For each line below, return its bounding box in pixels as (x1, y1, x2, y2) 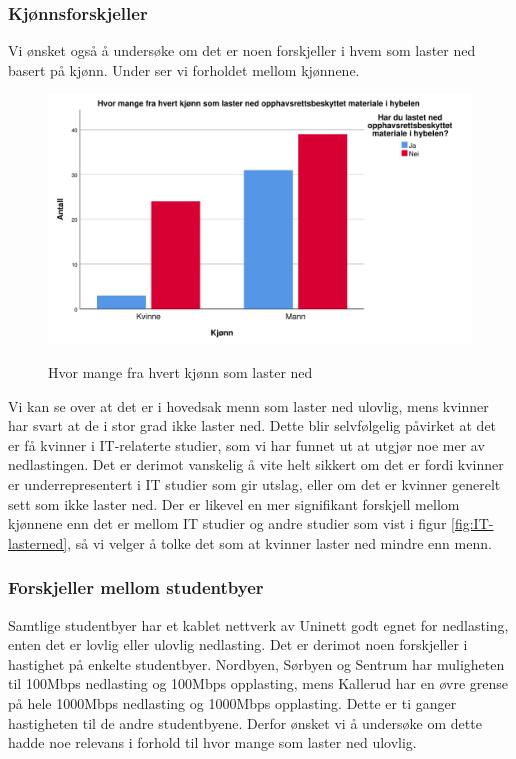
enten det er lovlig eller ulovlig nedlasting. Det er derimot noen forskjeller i (8, 634, 468, 655)
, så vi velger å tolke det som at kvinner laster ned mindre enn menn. (67, 532, 492, 553)
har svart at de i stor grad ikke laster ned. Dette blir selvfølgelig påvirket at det (8, 415, 497, 436)
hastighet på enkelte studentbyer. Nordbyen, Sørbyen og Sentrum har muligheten (8, 653, 505, 674)
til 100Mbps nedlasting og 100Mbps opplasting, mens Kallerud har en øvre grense (8, 673, 508, 694)
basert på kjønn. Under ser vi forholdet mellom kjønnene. (8, 59, 360, 80)
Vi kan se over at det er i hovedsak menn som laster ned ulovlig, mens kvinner (8, 395, 489, 416)
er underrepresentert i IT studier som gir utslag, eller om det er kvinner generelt (8, 474, 501, 495)
